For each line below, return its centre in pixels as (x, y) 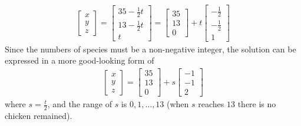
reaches (211, 104)
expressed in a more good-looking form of (80, 60)
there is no (257, 104)
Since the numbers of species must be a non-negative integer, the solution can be (150, 49)
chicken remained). (39, 115)
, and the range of (80, 104)
